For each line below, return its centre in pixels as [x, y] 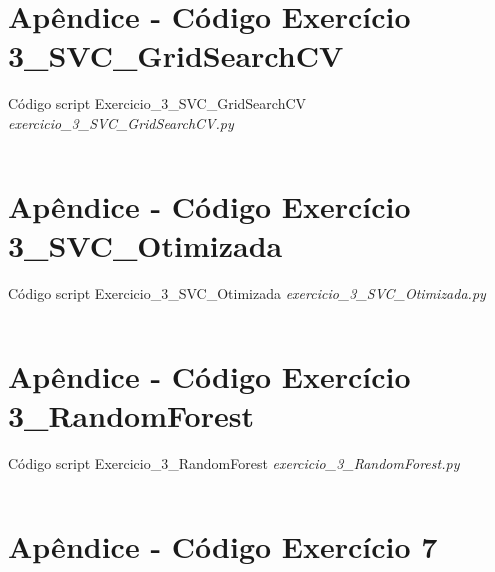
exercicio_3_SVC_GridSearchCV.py [121, 122]
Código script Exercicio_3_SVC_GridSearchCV [157, 103]
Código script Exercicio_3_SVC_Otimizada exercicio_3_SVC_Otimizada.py [247, 292]
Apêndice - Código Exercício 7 [223, 545]
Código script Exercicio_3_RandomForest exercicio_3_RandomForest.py [234, 462]
